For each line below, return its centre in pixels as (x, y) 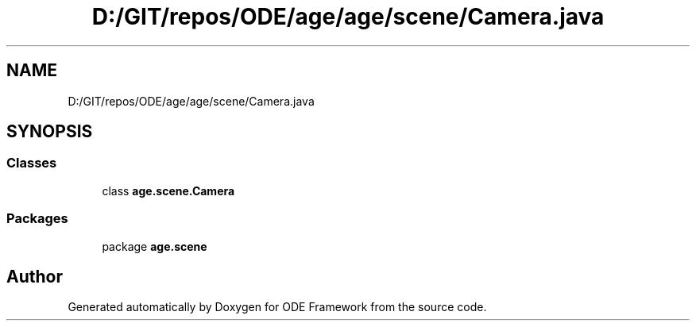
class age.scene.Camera (168, 190)
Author (35, 276)
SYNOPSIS (50, 132)
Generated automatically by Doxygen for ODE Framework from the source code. (277, 307)
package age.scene (155, 246)
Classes (32, 163)
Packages (37, 219)
